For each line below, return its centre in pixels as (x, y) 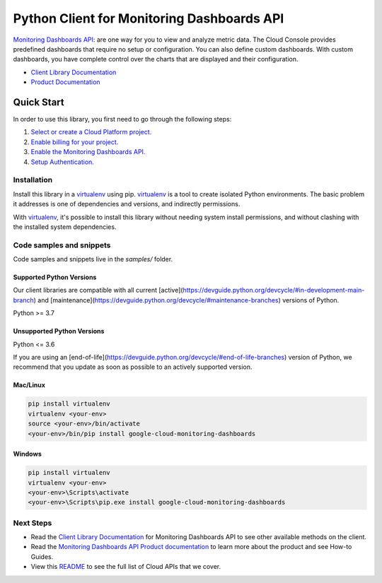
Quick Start (39, 102)
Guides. (42, 556)
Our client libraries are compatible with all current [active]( (98, 290)
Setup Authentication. (63, 162)
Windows (27, 454)
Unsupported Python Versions (59, 331)
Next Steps (33, 523)
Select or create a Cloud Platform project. (91, 132)
